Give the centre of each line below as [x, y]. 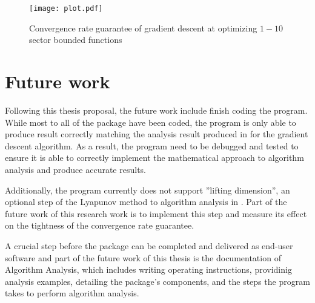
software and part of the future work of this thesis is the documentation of [143, 257]
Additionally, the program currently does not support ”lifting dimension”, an [148, 190]
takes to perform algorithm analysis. [72, 293]
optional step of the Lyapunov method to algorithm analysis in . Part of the [146, 202]
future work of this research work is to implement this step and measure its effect [156, 213]
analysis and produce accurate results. [75, 169]
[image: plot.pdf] [66, 8]
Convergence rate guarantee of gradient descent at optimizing [143, 28]
